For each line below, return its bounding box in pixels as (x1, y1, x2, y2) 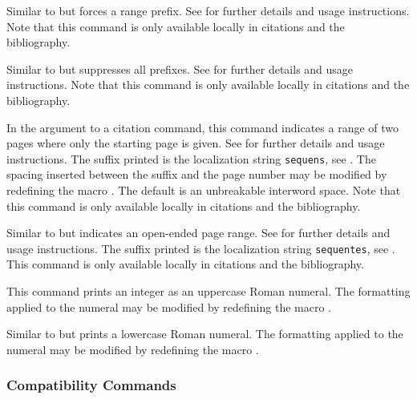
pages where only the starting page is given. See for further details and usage (6, 135, 385, 151)
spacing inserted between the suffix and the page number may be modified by (6, 166, 387, 183)
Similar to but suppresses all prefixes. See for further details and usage (6, 60, 354, 77)
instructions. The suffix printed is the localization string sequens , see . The (6, 150, 376, 167)
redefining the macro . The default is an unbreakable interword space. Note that (6, 182, 401, 198)
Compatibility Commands (6, 375, 176, 395)
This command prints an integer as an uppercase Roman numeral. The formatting (6, 283, 411, 300)
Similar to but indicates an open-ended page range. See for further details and (6, 224, 391, 241)
